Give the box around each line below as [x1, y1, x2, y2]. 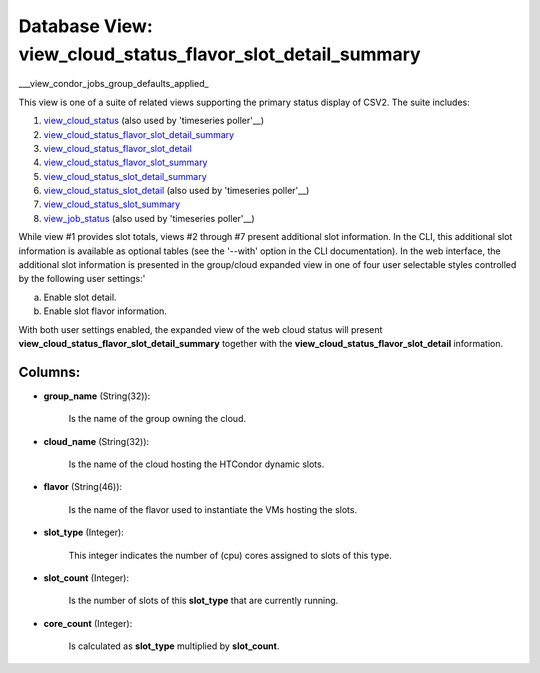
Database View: [18, 15, 154, 37]
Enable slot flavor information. [43, 305, 167, 317]
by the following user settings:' [18, 273, 146, 285]
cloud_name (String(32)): [43, 435, 150, 447]
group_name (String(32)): [43, 390, 151, 402]
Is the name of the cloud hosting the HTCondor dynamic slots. [68, 458, 325, 470]
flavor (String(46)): [43, 481, 123, 493]
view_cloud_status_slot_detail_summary [43, 170, 207, 182]
